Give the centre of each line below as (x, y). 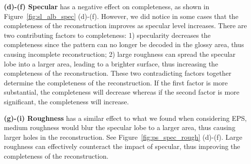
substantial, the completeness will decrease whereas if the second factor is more (122, 92)
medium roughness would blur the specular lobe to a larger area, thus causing (120, 127)
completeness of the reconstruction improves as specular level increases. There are (125, 25)
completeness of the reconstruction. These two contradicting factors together (118, 73)
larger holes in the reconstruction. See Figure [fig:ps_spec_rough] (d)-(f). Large (123, 137)
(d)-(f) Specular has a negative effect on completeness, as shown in (107, 6)
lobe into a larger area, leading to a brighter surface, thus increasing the (111, 63)
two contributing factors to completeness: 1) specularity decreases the (107, 35)
